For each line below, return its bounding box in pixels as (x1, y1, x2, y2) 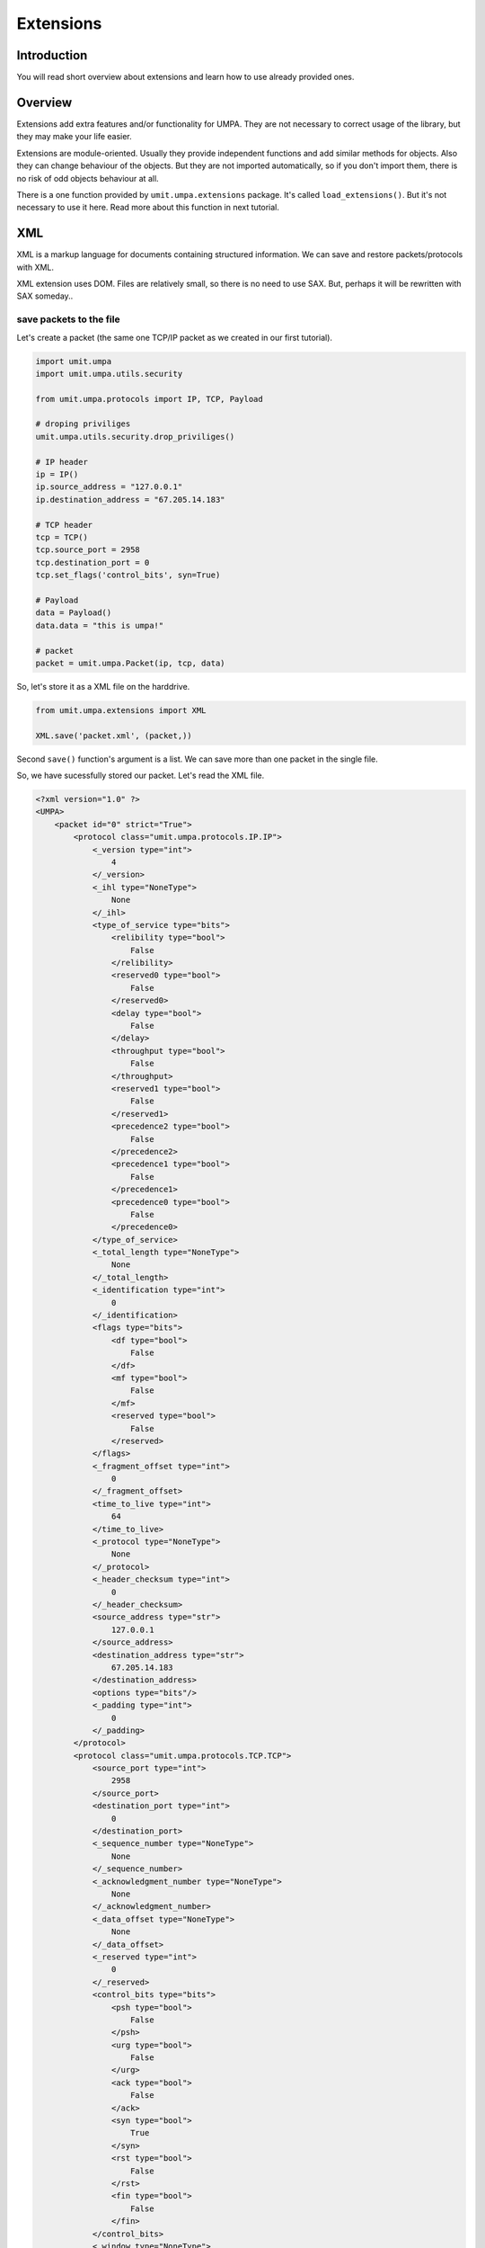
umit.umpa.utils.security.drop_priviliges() (35, 432, 235, 442)
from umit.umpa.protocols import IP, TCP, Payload (35, 394, 264, 404)
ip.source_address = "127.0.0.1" (35, 482, 183, 492)
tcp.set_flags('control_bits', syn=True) (35, 570, 221, 580)
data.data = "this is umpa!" (35, 620, 164, 630)
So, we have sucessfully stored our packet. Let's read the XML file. (16, 770, 265, 781)
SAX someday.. (16, 290, 74, 301)
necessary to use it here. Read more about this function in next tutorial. (16, 202, 280, 213)
